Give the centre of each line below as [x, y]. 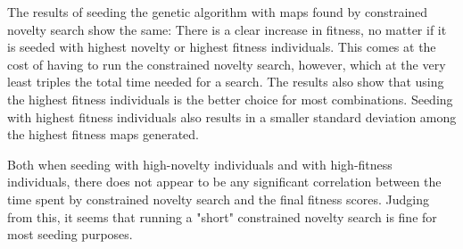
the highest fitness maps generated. [103, 134]
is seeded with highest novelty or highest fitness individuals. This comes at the [222, 47]
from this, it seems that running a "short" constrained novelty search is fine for [222, 216]
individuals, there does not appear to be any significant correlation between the [224, 182]
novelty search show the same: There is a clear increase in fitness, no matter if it [227, 29]
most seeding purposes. [70, 234]
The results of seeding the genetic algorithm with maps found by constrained [218, 12]
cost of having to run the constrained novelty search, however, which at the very [227, 64]
